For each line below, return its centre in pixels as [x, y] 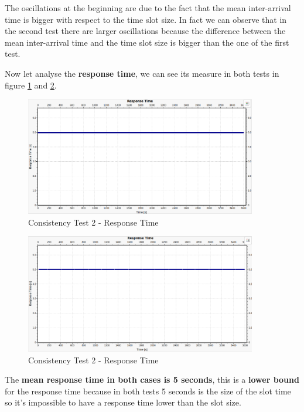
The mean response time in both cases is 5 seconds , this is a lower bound [152, 379]
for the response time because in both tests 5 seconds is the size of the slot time [148, 391]
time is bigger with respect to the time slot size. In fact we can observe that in [146, 19]
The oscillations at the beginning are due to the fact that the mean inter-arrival [148, 8]
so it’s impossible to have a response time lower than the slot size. [123, 402]
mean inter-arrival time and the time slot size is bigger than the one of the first [147, 42]
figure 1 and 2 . [31, 85]
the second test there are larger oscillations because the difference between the [145, 31]
